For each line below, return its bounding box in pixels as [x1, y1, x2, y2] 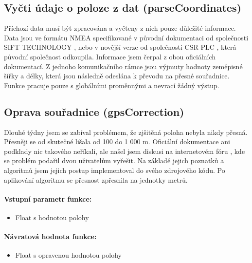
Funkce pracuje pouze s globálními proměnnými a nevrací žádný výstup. [4, 80, 219, 90]
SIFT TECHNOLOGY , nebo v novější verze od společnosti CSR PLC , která [4, 42, 236, 52]
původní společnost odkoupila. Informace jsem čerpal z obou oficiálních [4, 51, 216, 61]
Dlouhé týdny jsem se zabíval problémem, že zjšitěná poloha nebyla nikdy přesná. [4, 127, 248, 137]
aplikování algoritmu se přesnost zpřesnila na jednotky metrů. [4, 174, 188, 185]
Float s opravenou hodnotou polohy [15, 250, 122, 260]
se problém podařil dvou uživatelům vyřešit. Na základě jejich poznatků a [4, 155, 224, 166]
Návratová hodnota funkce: [4, 231, 97, 242]
